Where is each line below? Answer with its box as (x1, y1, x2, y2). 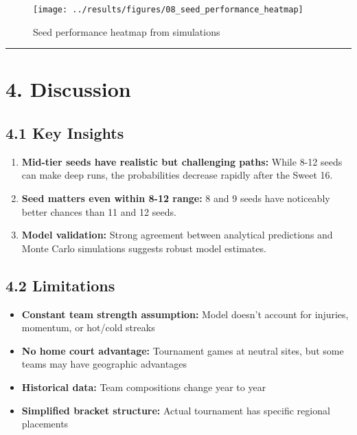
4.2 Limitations (5, 274, 115, 295)
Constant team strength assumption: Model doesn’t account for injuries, (21, 306, 349, 321)
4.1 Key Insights (5, 122, 124, 144)
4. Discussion (5, 75, 131, 103)
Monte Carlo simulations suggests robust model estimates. (21, 241, 266, 255)
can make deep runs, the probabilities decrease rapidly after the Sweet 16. (21, 168, 333, 182)
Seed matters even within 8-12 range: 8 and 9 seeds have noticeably (21, 191, 330, 205)
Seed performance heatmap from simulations (33, 24, 220, 38)
